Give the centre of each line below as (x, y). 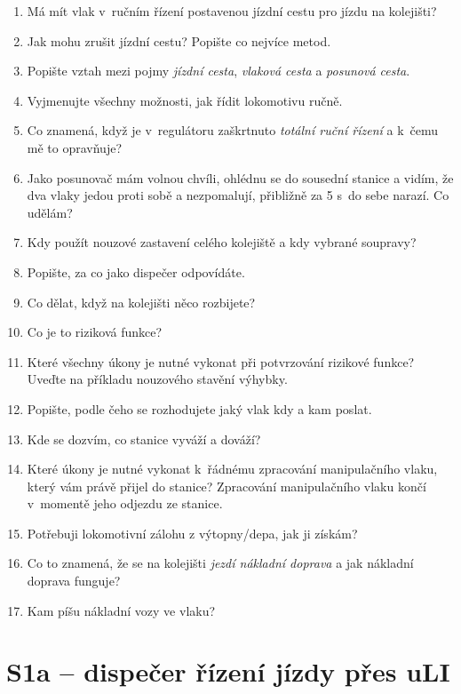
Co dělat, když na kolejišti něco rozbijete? (141, 302)
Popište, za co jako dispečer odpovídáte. (136, 271)
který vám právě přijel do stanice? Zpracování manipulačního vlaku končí (227, 486)
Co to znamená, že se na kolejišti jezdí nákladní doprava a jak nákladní (220, 563)
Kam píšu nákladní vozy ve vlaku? (121, 610)
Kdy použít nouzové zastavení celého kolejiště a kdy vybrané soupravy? (222, 242)
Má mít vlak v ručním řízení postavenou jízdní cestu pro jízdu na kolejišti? (232, 11)
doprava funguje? (74, 581)
